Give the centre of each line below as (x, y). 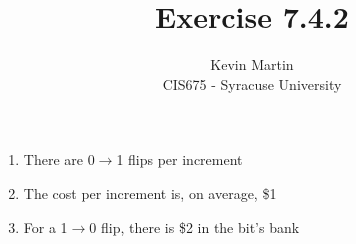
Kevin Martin (252, 64)
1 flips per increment (179, 159)
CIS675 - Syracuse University (252, 83)
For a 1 (45, 226)
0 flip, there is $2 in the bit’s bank (194, 226)
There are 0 (59, 159)
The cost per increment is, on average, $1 (150, 192)
